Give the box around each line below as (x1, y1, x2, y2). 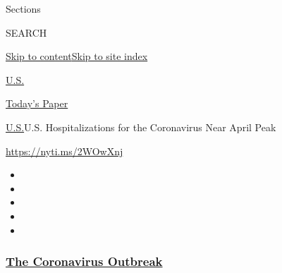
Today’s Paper (6, 96, 68, 111)
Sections (6, 1, 41, 16)
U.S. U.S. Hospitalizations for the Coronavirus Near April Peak (6, 119, 276, 134)
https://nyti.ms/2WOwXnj (6, 143, 123, 158)
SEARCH (6, 25, 47, 40)
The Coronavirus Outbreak (6, 253, 163, 270)
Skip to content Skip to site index (6, 49, 148, 63)
